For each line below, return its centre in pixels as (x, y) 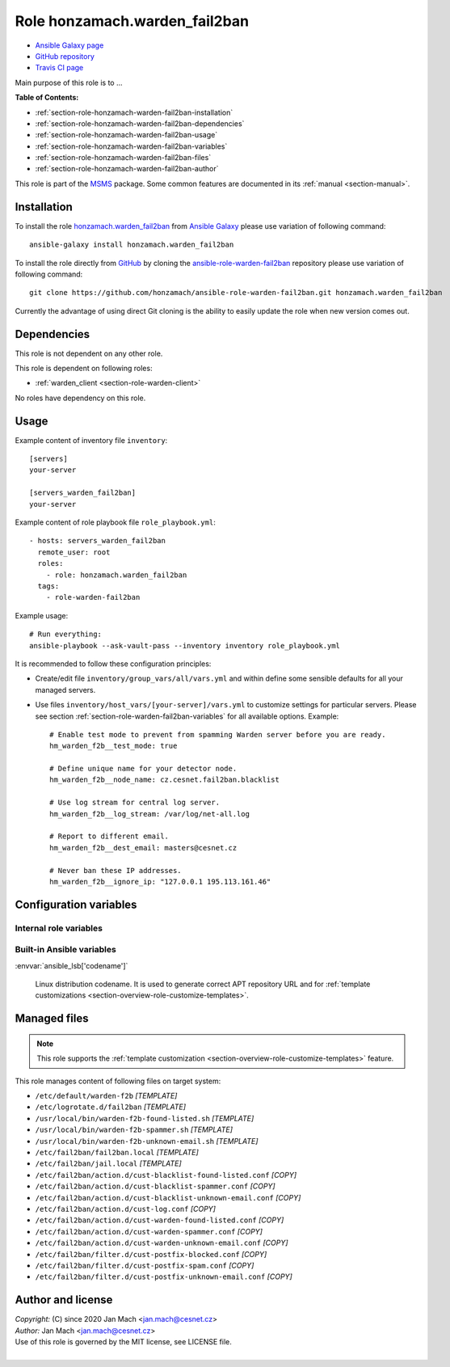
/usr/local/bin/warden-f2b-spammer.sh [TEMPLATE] (134, 1130)
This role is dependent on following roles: (84, 368)
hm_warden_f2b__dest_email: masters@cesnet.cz (143, 848)
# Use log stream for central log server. (135, 803)
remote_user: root (74, 552)
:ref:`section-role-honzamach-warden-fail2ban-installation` (134, 112)
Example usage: (42, 615)
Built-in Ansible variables (65, 950)
